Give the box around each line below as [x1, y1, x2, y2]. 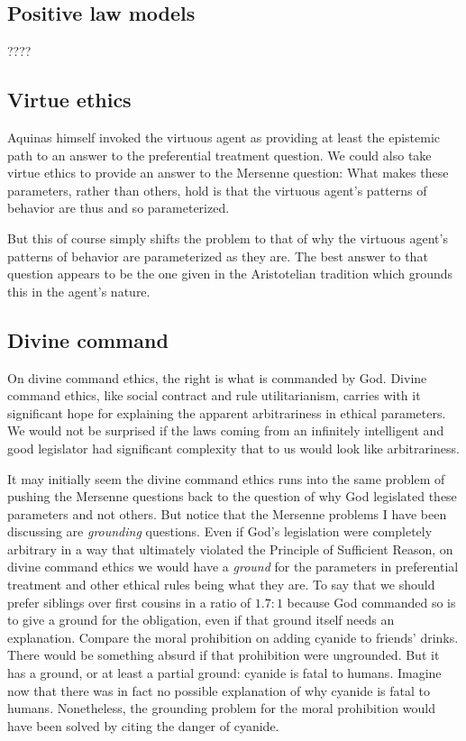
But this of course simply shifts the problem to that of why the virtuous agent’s [7, 228, 448, 247]
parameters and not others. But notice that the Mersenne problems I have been [7, 504, 447, 523]
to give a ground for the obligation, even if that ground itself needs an [7, 610, 395, 629]
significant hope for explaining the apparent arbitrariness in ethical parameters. [7, 403, 446, 422]
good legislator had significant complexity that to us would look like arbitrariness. [7, 438, 460, 457]
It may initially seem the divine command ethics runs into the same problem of [7, 469, 445, 488]
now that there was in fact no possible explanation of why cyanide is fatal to [7, 681, 430, 700]
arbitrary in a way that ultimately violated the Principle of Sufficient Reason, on [7, 539, 453, 558]
